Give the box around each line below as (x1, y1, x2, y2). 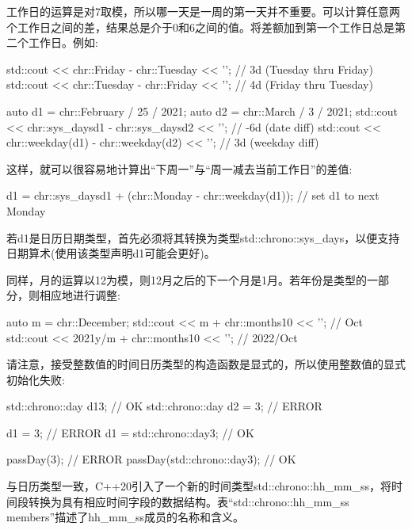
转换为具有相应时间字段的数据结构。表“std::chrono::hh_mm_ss (28, 493, 349, 509)
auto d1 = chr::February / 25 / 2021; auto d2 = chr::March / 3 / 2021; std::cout (6, 102, 398, 119)
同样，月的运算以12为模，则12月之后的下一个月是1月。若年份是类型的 (6, 271, 367, 288)
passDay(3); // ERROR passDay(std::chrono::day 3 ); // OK (6, 451, 296, 467)
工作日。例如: (28, 34, 98, 51)
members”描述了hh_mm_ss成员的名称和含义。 (6, 509, 245, 525)
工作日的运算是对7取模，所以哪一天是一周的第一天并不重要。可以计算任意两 (6, 3, 400, 19)
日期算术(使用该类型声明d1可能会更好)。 (6, 245, 216, 261)
